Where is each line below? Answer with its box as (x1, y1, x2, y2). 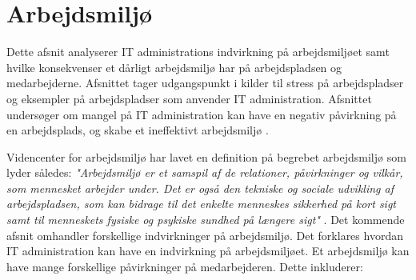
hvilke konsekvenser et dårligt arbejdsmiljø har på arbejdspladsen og (6, 58, 342, 75)
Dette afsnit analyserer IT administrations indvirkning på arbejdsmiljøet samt (6, 43, 390, 60)
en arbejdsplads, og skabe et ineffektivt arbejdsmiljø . (6, 122, 269, 138)
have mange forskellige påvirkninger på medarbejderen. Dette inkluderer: (6, 258, 363, 274)
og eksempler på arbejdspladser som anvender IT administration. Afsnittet (6, 90, 372, 106)
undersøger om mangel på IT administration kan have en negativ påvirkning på (6, 106, 397, 122)
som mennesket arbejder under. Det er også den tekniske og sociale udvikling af (6, 179, 394, 196)
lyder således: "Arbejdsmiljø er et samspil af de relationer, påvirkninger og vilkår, (6, 164, 403, 181)
